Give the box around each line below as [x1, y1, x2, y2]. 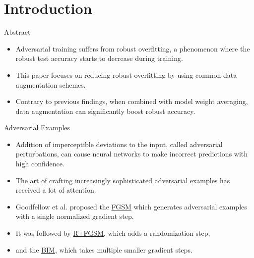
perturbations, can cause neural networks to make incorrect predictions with [15, 149, 248, 159]
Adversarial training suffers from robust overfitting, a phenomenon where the [15, 43, 250, 53]
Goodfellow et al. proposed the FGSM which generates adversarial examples [15, 201, 247, 211]
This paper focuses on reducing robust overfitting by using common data [15, 69, 237, 80]
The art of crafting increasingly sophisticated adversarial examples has [15, 175, 230, 185]
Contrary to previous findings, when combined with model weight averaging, [15, 96, 248, 106]
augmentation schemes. [15, 79, 86, 90]
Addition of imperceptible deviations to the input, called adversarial [15, 139, 223, 149]
